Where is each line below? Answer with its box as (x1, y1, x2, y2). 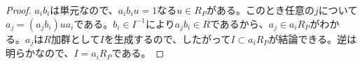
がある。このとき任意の (207, 3, 315, 17)
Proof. (6, 3, 32, 17)
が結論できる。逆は (268, 31, 357, 46)
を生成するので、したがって (104, 31, 231, 46)
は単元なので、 (50, 3, 118, 17)
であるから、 (209, 16, 269, 30)
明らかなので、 (6, 46, 74, 60)
